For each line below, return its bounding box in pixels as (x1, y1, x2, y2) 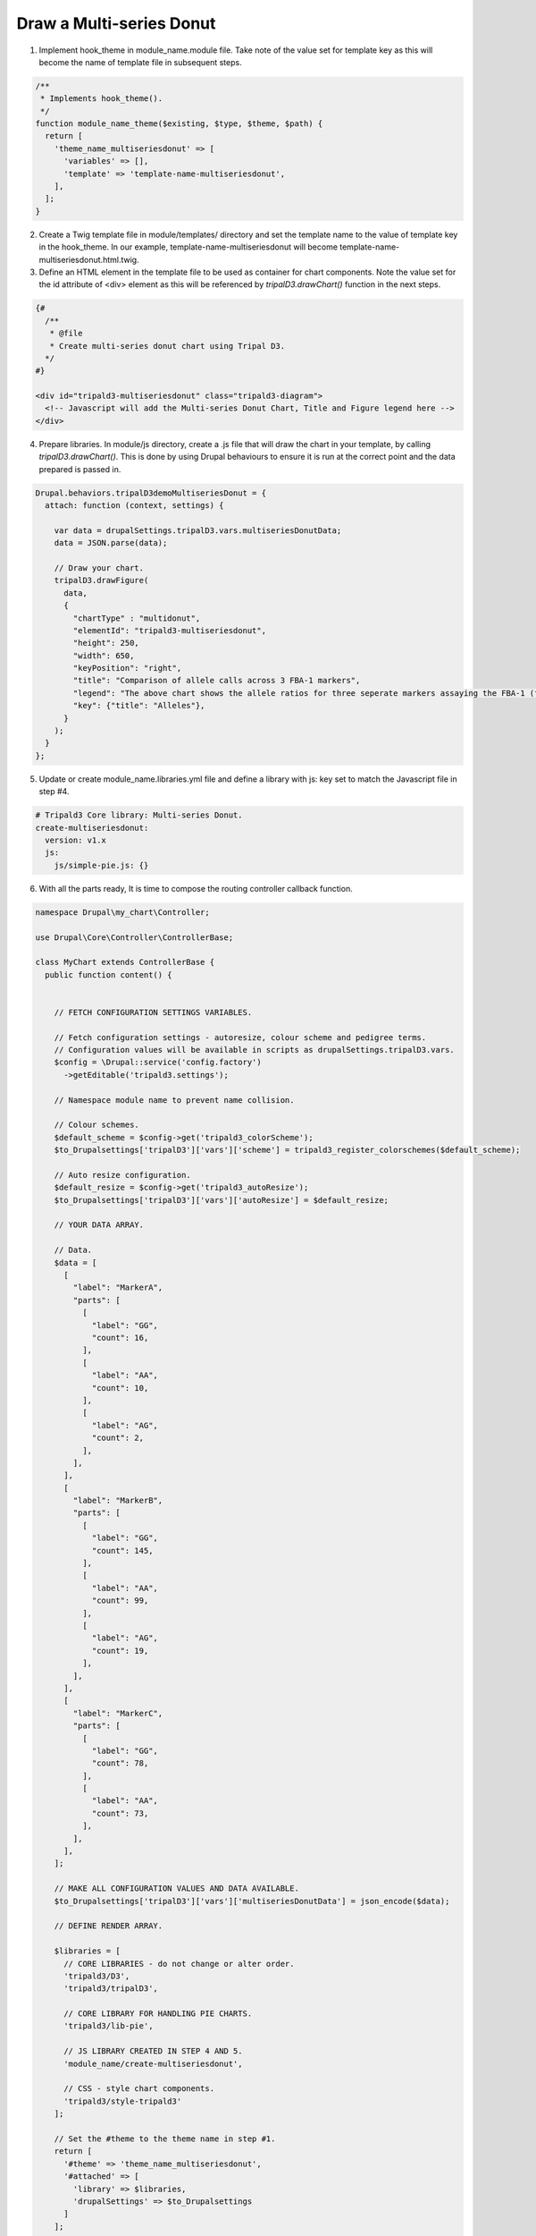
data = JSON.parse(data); (54, 538, 168, 548)
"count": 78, (91, 1758, 149, 1768)
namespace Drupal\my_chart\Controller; (35, 907, 210, 917)
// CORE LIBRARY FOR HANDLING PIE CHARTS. (63, 2009, 253, 2019)
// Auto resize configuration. (54, 1170, 191, 1180)
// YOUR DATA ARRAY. (54, 1220, 145, 1230)
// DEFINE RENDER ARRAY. (54, 1921, 163, 1931)
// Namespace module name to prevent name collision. (54, 1095, 295, 1105)
